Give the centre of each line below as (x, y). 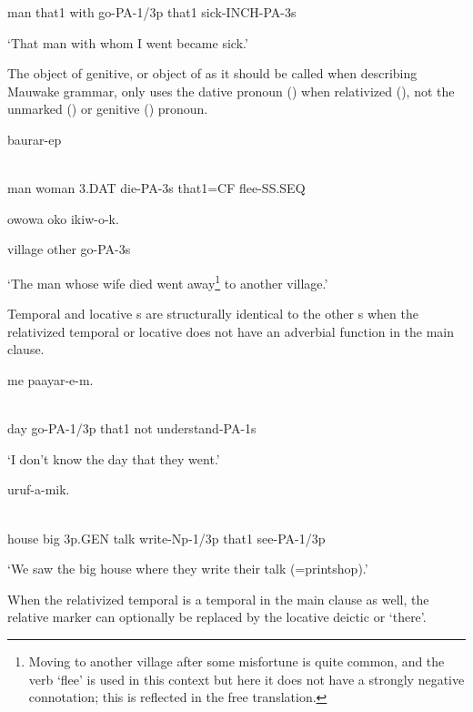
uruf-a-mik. (39, 489)
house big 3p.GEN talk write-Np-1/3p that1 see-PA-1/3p (166, 538)
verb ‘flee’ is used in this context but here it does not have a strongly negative (247, 679)
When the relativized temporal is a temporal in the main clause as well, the (218, 599)
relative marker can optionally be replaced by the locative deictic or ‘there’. (217, 617)
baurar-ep (35, 139)
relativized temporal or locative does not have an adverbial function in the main (231, 331)
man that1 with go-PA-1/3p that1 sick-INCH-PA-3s (152, 12)
